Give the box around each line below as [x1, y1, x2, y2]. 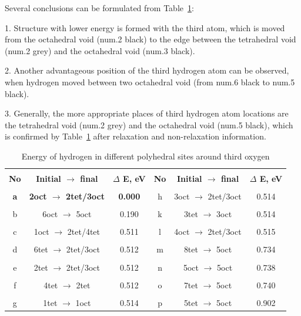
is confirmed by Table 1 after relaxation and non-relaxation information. [5, 130, 266, 142]
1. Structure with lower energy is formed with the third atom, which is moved [5, 21, 285, 34]
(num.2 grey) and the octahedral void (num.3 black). [5, 44, 195, 56]
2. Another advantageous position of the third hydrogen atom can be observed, [5, 64, 289, 76]
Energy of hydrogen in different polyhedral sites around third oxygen [21, 149, 270, 162]
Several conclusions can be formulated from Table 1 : [5, 2, 194, 14]
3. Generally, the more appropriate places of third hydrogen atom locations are [5, 107, 289, 119]
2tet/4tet [67, 225, 101, 238]
